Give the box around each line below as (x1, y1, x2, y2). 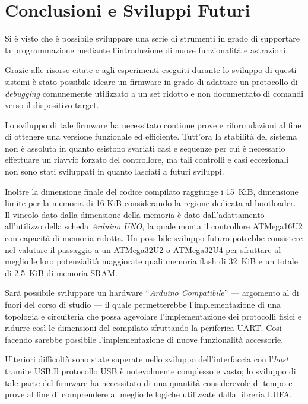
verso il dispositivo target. (5, 99, 99, 111)
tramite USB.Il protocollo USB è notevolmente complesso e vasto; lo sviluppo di (5, 364, 296, 377)
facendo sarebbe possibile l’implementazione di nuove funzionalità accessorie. (5, 333, 284, 345)
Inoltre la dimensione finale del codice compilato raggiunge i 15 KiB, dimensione (5, 185, 299, 197)
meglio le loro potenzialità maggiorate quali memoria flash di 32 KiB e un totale (5, 255, 298, 267)
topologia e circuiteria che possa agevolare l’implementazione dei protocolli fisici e (5, 310, 302, 322)
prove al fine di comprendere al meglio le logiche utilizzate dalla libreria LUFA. (5, 388, 292, 400)
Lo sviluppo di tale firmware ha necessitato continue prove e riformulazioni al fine (5, 118, 301, 131)
